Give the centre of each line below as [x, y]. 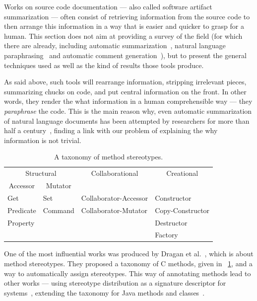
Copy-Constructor [182, 210]
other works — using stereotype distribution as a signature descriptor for [115, 283]
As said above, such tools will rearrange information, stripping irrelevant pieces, [125, 82]
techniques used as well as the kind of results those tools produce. [104, 65]
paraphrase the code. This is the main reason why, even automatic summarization [128, 111]
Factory [166, 235]
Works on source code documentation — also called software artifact [108, 6]
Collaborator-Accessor [115, 197]
